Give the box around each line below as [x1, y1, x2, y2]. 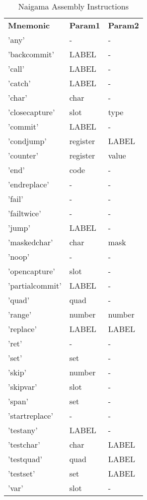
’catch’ [8, 77, 31, 89]
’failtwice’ [8, 207, 41, 219]
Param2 [108, 19, 139, 31]
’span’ [8, 395, 28, 407]
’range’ [8, 309, 32, 320]
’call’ [8, 63, 24, 74]
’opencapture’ [8, 265, 55, 277]
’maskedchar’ [8, 236, 53, 248]
